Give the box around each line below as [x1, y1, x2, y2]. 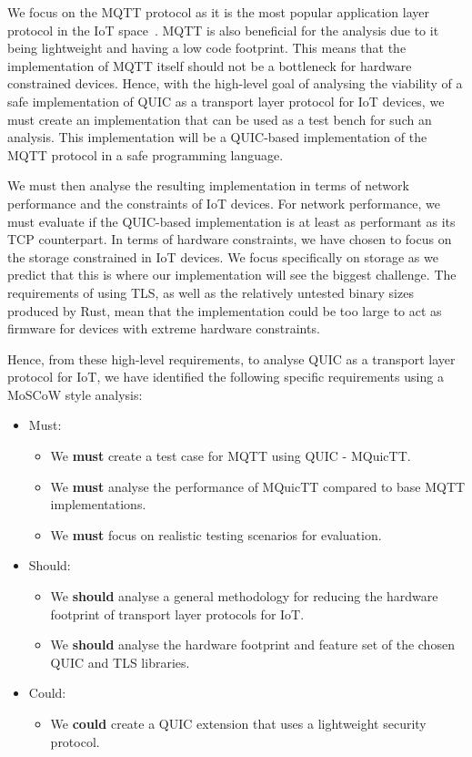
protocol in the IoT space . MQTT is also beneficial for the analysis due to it [7, 20, 439, 39]
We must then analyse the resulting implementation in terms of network [7, 176, 409, 195]
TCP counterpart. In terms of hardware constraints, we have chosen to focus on [7, 230, 452, 249]
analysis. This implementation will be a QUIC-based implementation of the [7, 128, 427, 147]
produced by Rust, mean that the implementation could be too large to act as [7, 301, 442, 320]
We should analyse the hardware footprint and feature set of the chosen [50, 635, 455, 654]
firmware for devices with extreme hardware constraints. [7, 319, 320, 338]
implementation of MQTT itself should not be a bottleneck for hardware [7, 56, 412, 75]
